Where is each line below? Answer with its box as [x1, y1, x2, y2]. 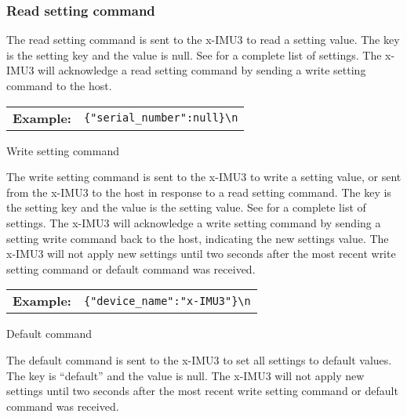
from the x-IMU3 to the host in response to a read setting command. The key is [6, 183, 391, 200]
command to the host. [6, 78, 112, 93]
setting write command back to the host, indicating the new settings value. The [6, 230, 389, 246]
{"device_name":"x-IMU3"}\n [83, 294, 251, 307]
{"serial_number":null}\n [83, 111, 238, 125]
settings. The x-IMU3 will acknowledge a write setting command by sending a [6, 214, 381, 230]
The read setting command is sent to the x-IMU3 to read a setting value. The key [6, 31, 400, 48]
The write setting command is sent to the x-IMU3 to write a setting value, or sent [6, 169, 402, 185]
